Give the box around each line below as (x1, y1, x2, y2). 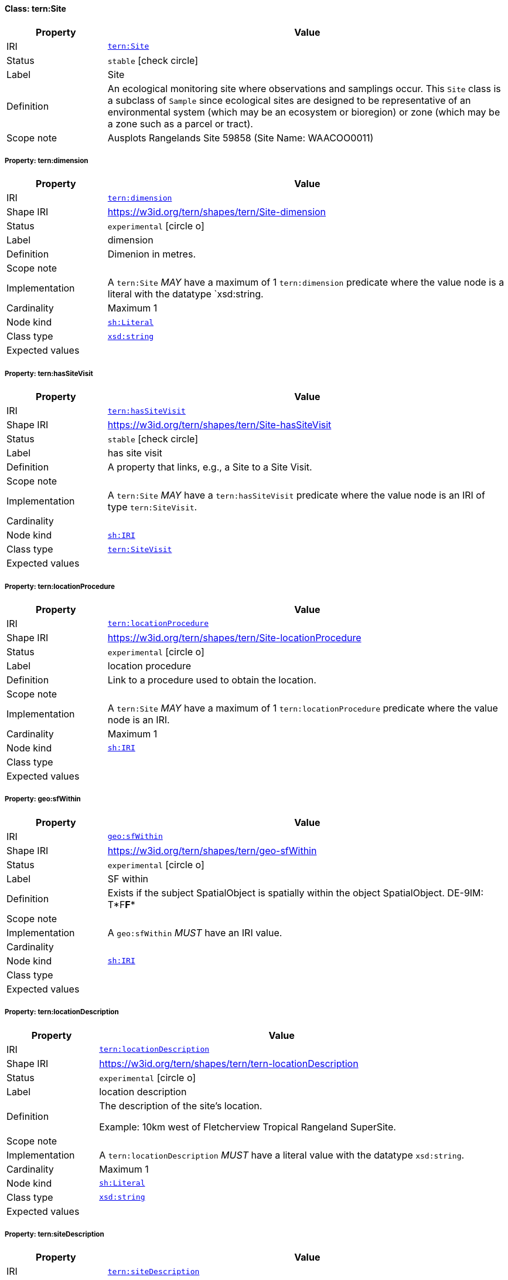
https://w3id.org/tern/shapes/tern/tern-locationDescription (99, 1057, 359, 1069)
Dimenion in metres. (107, 248, 196, 260)
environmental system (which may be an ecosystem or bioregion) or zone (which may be (107, 106, 500, 118)
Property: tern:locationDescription (5, 1008, 119, 1017)
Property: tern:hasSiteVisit (5, 369, 93, 378)
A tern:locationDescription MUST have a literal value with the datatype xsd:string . (99, 1149, 465, 1161)
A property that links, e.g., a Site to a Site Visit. (107, 461, 312, 473)
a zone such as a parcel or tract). (107, 117, 253, 130)
